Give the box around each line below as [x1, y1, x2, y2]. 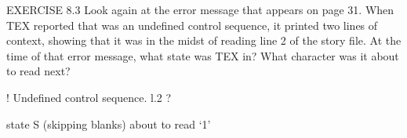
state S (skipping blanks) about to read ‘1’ [6, 115, 211, 132]
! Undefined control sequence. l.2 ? [6, 89, 172, 105]
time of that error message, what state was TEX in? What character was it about [6, 47, 399, 64]
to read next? [6, 63, 71, 79]
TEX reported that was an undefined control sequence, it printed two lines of [6, 16, 378, 33]
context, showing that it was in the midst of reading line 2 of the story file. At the [6, 32, 402, 49]
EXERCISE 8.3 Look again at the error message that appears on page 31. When [6, 2, 394, 17]
